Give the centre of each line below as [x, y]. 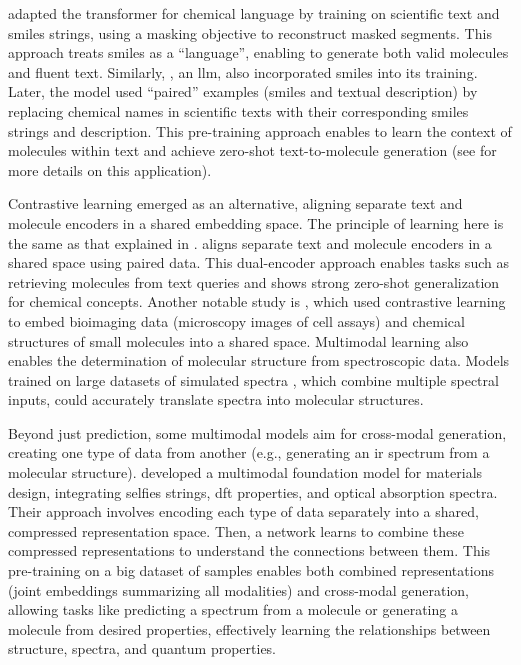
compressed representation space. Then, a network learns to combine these [236, 530]
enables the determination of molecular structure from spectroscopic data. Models [259, 360]
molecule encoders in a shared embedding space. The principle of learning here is [256, 222]
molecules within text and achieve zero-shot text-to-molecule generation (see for [252, 150]
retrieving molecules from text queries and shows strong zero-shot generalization [254, 281]
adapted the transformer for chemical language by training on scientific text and [254, 13]
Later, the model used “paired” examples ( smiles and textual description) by [243, 91]
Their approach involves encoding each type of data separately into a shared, [243, 511]
